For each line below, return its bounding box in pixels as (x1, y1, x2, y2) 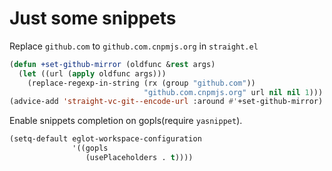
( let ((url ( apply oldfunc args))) (18, 68, 167, 79)
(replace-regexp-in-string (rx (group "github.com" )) (27, 78, 256, 88)
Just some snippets (9, 7, 177, 30)
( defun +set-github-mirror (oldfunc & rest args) (9, 59, 216, 69)
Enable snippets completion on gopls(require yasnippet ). (9, 115, 243, 127)
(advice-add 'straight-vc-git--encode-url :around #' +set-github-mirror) (9, 97, 324, 107)
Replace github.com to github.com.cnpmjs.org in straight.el (9, 40, 259, 52)
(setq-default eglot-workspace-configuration (9, 134, 202, 144)
